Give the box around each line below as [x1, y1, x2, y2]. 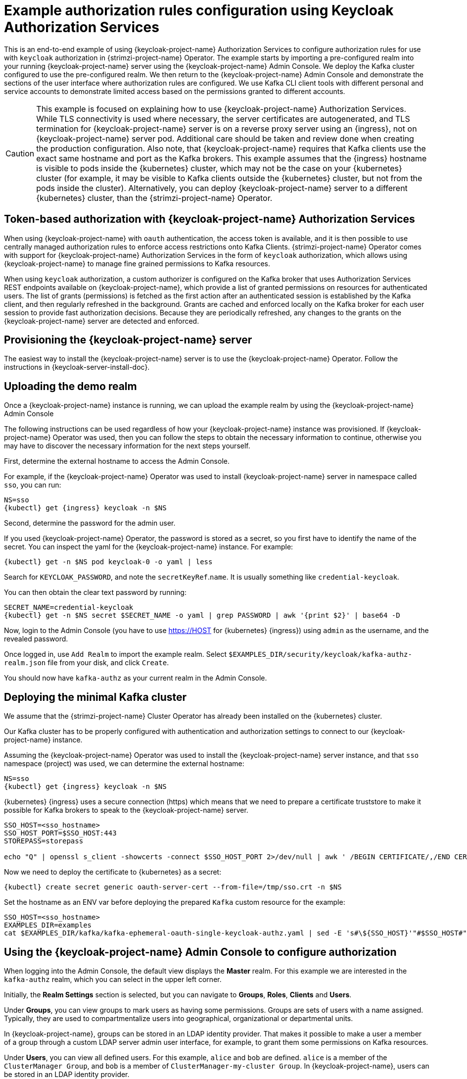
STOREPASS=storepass [4, 837, 84, 845]
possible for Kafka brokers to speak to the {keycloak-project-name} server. [4, 806, 248, 815]
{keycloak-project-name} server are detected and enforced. [4, 316, 199, 325]
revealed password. [4, 635, 68, 643]
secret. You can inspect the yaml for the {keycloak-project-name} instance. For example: [4, 542, 293, 551]
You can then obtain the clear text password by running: [4, 588, 187, 597]
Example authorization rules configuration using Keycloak [4, 2, 394, 19]
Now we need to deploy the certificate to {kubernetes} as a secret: [4, 868, 222, 877]
